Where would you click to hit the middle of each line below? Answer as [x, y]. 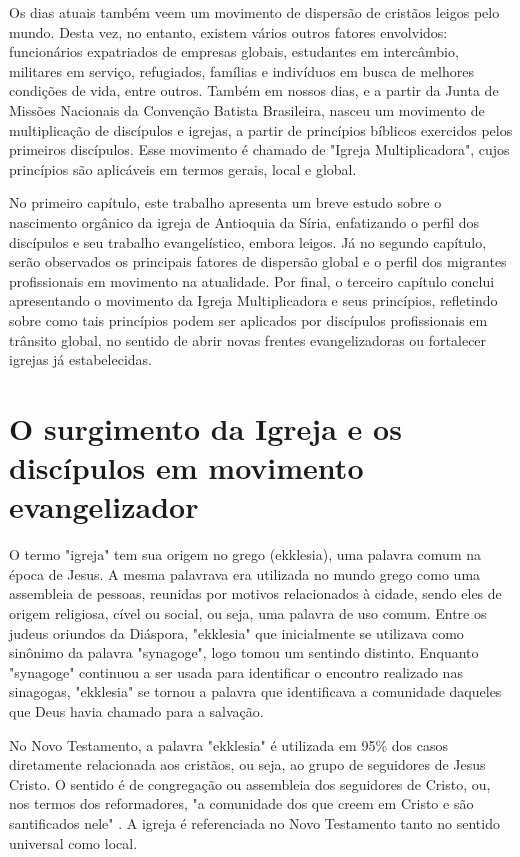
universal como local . [73, 842]
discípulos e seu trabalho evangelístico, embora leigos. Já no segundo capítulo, [248, 241]
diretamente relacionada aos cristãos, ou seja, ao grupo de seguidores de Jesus [247, 764]
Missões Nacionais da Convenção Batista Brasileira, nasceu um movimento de [247, 109]
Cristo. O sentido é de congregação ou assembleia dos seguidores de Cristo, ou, [250, 783]
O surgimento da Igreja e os [205, 427]
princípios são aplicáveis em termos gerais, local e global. [183, 168]
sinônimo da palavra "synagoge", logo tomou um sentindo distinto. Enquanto [244, 652]
